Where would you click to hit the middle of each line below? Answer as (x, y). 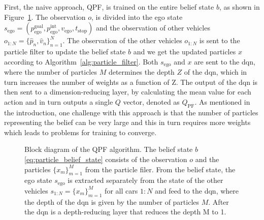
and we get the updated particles (185, 51)
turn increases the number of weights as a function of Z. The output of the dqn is (131, 82)
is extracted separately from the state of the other (145, 180)
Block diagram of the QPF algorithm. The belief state (109, 149)
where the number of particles (51, 72)
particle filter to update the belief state (65, 51)
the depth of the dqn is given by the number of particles (112, 201)
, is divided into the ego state (137, 17)
